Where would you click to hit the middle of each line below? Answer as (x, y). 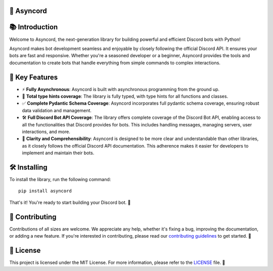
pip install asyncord (45, 191)
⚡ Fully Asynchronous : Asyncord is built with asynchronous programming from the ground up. (121, 89)
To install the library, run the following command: (60, 179)
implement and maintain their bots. (58, 153)
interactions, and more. (46, 131)
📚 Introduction (34, 27)
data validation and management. (57, 110)
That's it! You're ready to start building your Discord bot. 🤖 (70, 202)
